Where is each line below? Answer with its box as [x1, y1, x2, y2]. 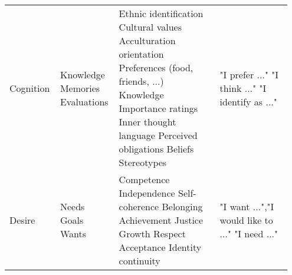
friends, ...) [119, 74, 164, 88]
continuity [119, 254, 160, 267]
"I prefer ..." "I [219, 67, 278, 81]
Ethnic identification [119, 6, 204, 20]
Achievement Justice [119, 213, 204, 227]
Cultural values [119, 20, 182, 34]
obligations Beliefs [119, 142, 194, 155]
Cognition [9, 81, 50, 95]
